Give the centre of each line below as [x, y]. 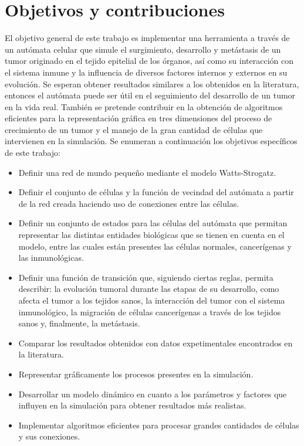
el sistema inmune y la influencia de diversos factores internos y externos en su [146, 72]
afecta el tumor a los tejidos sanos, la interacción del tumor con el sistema [152, 300]
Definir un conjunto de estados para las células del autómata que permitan [153, 223]
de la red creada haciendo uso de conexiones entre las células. [129, 203]
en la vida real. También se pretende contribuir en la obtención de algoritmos [144, 106]
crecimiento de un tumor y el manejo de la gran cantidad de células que [134, 129]
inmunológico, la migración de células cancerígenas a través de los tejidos [150, 311]
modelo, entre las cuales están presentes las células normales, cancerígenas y [155, 246]
